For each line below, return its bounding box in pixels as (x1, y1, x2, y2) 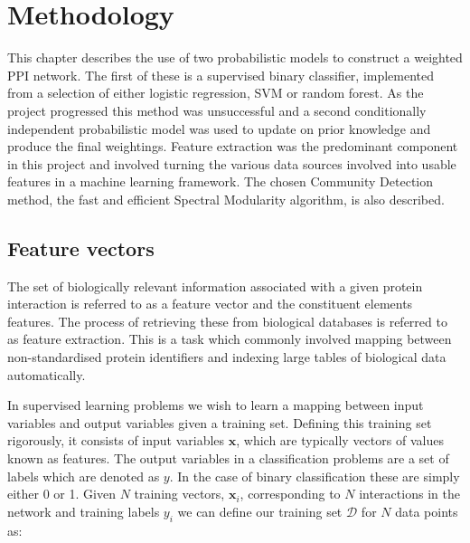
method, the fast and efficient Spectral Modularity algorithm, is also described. (7, 189, 445, 208)
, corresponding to (240, 484, 341, 503)
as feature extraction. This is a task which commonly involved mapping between (7, 329, 452, 348)
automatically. (7, 365, 86, 384)
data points (395, 501, 458, 520)
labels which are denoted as (7, 466, 160, 485)
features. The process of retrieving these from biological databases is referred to (7, 311, 447, 330)
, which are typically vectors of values (236, 431, 444, 450)
